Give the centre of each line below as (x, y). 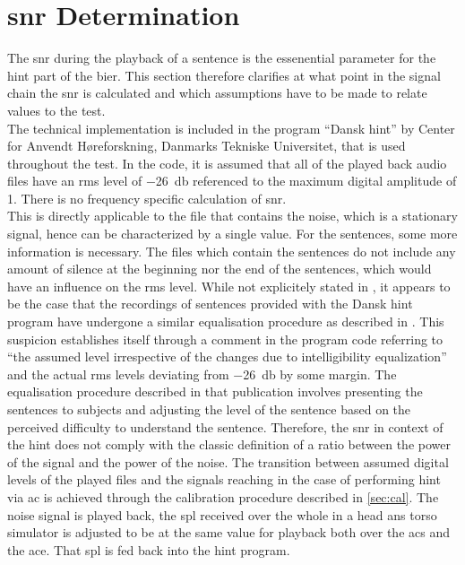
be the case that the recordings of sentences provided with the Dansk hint (210, 304)
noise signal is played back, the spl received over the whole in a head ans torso (222, 514)
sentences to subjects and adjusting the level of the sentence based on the (209, 409)
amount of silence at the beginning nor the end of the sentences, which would (220, 269)
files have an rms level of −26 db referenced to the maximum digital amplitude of (232, 181)
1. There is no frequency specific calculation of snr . (147, 198)
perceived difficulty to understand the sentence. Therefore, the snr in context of (225, 426)
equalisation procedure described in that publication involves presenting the (215, 391)
